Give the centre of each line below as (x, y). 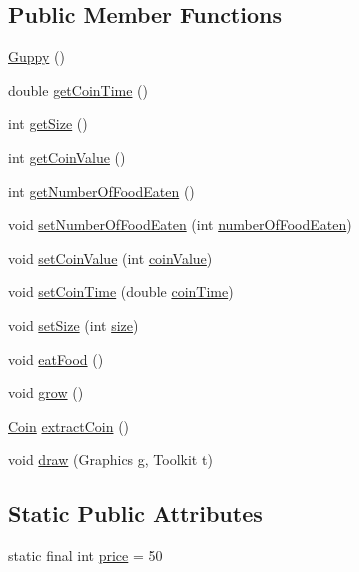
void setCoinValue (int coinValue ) (110, 257)
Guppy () (36, 56)
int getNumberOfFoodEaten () (101, 190)
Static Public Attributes (135, 513)
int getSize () (48, 123)
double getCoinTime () (78, 89)
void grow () (46, 392)
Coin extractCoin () (69, 425)
